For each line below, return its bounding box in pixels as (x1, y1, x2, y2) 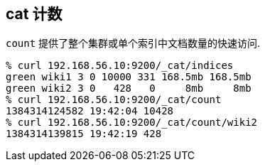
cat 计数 (6, 5, 63, 23)
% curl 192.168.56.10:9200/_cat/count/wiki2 (6, 117, 258, 129)
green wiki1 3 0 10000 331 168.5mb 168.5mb (6, 71, 252, 83)
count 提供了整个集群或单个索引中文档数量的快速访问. (6, 37, 261, 50)
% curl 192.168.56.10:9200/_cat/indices (6, 60, 234, 72)
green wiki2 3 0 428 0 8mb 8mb (6, 82, 252, 95)
